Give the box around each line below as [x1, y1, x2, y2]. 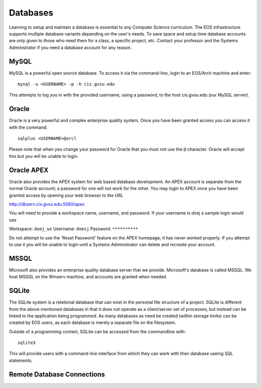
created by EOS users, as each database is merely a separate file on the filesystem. [9, 320, 176, 325]
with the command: [9, 124, 48, 130]
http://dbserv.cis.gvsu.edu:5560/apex [9, 201, 85, 207]
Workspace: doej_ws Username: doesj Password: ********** [9, 226, 138, 232]
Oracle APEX [9, 166, 49, 174]
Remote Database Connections [9, 370, 105, 378]
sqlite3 [17, 340, 36, 346]
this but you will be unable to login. [9, 153, 79, 159]
